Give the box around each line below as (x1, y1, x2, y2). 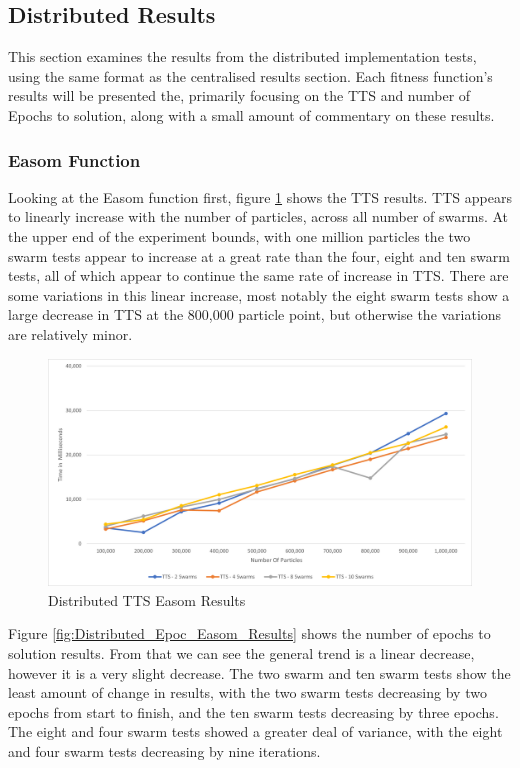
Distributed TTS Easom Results (48, 589, 246, 610)
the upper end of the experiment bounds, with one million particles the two (8, 225, 471, 246)
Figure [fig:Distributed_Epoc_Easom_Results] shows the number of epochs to (8, 623, 491, 644)
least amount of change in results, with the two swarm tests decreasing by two (8, 682, 487, 703)
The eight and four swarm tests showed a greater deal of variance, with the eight (8, 721, 503, 742)
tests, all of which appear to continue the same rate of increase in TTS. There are (8, 265, 509, 286)
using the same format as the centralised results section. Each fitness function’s (8, 65, 493, 86)
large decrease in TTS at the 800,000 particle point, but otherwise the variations (8, 304, 502, 325)
